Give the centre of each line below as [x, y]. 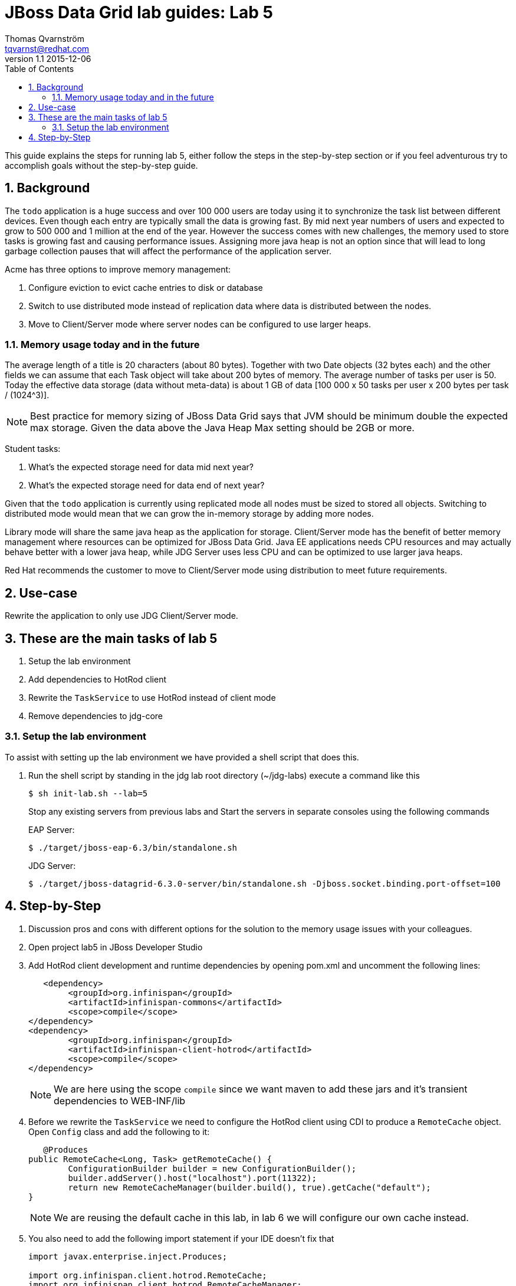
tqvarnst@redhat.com [47, 48]
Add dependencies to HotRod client [98, 680]
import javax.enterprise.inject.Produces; [128, 1256]
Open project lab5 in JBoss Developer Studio [116, 947]
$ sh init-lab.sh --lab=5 [88, 793]
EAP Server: [52, 829]
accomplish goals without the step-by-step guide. [101, 165]
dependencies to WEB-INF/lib [120, 1100]
